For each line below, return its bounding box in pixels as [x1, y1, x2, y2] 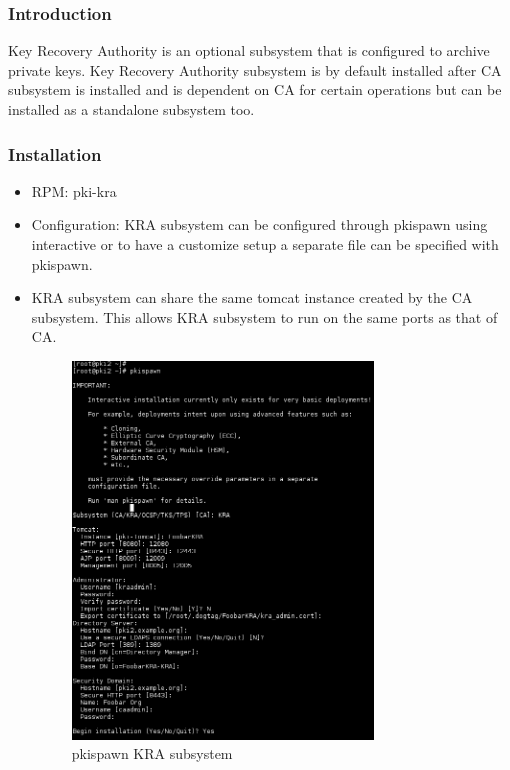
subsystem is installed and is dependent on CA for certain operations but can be [8, 79, 502, 100]
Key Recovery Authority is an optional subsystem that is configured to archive [8, 40, 490, 61]
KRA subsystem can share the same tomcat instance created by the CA [31, 287, 473, 308]
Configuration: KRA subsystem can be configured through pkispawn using [31, 214, 488, 235]
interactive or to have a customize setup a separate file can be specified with [31, 234, 499, 254]
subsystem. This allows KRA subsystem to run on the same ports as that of [31, 306, 498, 327]
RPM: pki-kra [31, 180, 117, 201]
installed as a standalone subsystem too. [8, 99, 255, 119]
